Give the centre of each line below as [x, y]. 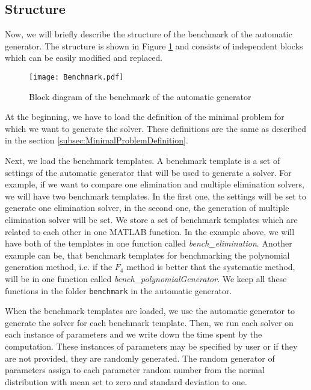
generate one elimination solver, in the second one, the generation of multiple [147, 208]
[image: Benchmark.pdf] [76, 77]
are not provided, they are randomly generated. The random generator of [140, 358]
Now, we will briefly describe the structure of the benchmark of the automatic [149, 34]
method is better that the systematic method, [211, 267]
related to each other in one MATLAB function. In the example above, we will [150, 231]
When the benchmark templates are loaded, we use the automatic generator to [150, 311]
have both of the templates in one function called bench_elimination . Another [149, 243]
